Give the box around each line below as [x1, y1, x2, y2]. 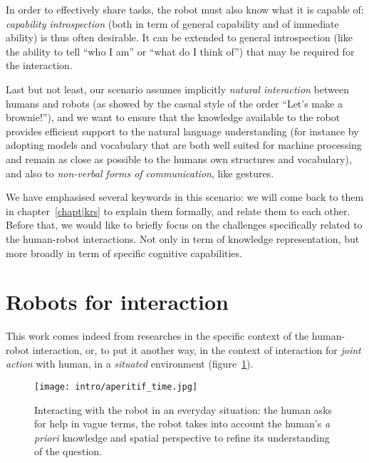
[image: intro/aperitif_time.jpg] [34, 382, 198, 392]
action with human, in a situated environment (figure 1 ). [6, 356, 254, 371]
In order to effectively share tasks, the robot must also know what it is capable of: [6, 2, 364, 16]
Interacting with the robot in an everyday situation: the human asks [34, 402, 333, 417]
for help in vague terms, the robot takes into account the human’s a [34, 416, 331, 431]
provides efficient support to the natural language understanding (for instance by [6, 123, 359, 138]
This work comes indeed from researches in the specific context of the [6, 328, 309, 343]
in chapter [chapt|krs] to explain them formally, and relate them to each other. [6, 203, 350, 218]
